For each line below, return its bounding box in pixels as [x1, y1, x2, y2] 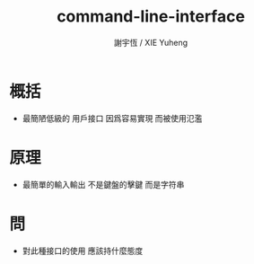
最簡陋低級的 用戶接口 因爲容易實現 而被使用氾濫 [22, 112, 203, 123]
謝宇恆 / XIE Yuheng [113, 37, 188, 48]
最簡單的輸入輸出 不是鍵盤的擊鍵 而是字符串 [22, 179, 185, 189]
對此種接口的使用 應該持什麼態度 [22, 245, 144, 256]
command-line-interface [57, 6, 245, 27]
